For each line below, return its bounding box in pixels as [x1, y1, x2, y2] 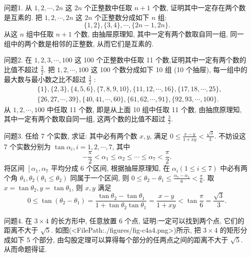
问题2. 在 [4, 55, 32, 65]
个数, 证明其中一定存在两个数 [152, 2, 246, 12]
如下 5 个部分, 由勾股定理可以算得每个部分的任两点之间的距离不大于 [10, 234, 228, 244]
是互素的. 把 [4, 12, 42, 22]
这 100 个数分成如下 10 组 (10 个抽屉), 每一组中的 [91, 64, 248, 74]
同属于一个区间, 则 [70, 172, 129, 182]
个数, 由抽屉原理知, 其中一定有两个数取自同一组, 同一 [74, 29, 244, 39]
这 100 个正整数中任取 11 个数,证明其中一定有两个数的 [74, 55, 247, 65]
